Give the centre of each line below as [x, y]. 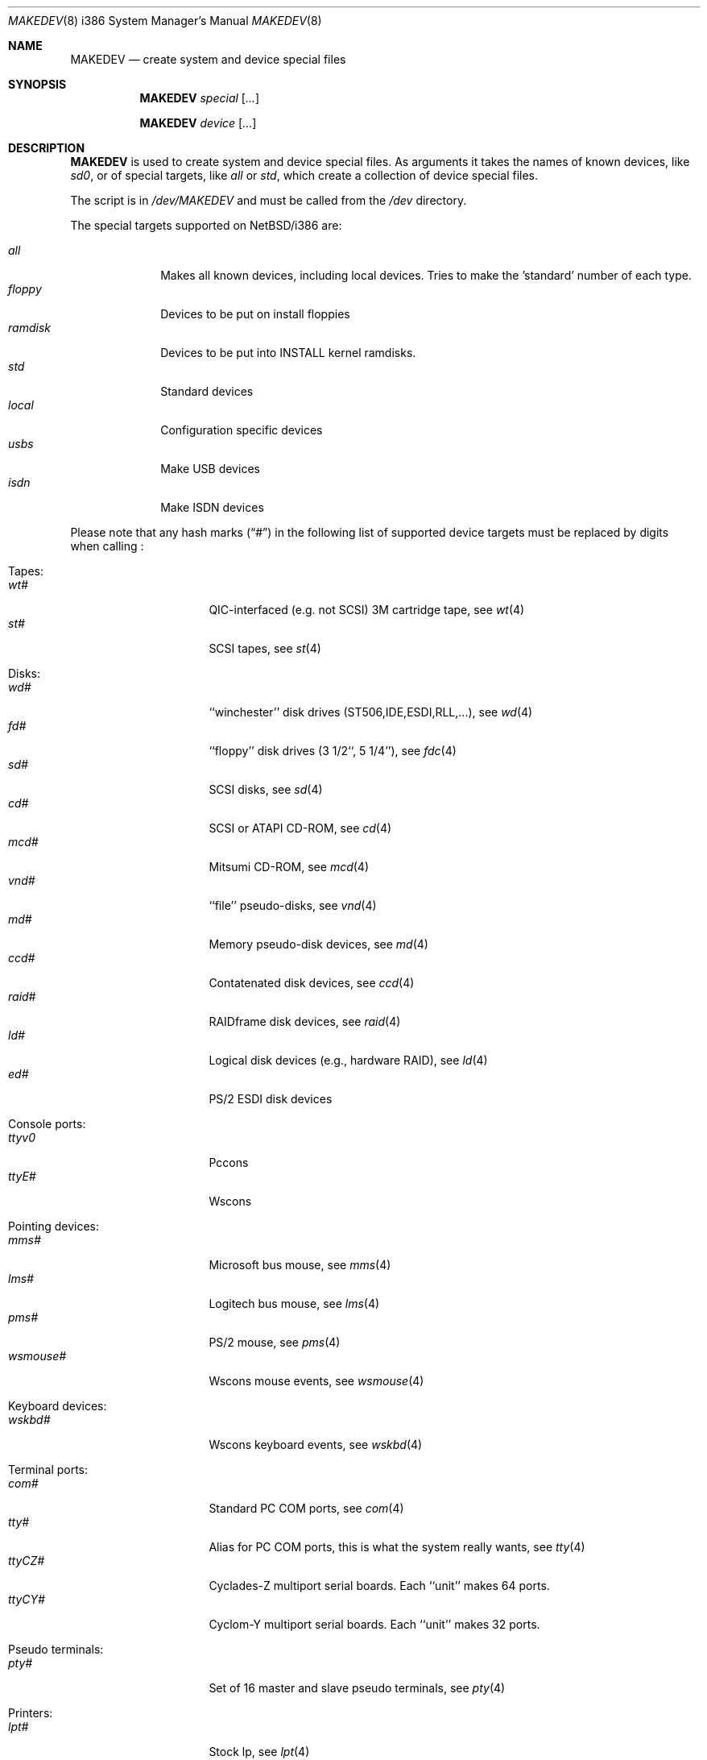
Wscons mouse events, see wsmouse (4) [316, 1381]
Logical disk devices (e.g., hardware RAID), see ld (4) [348, 1060]
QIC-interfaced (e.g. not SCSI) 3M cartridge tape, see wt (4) [367, 610]
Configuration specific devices [242, 430]
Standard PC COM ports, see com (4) [306, 1508]
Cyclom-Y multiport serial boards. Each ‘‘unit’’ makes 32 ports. [374, 1624]
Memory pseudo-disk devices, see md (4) [318, 944]
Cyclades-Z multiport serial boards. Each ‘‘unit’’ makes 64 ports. [379, 1586]
